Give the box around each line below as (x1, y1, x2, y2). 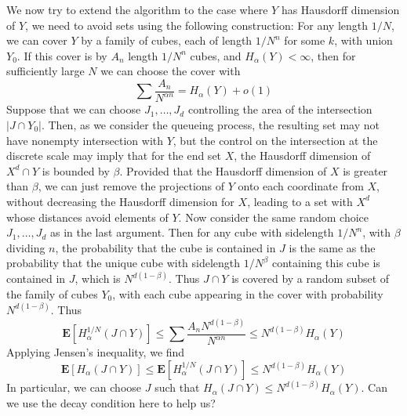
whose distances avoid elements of (6, 208, 169, 225)
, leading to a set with (247, 193, 353, 209)
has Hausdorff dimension (281, 2, 400, 17)
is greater (343, 162, 388, 179)
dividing (6, 239, 45, 255)
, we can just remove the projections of (38, 178, 225, 194)
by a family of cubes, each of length (81, 32, 253, 49)
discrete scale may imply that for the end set (6, 147, 222, 164)
